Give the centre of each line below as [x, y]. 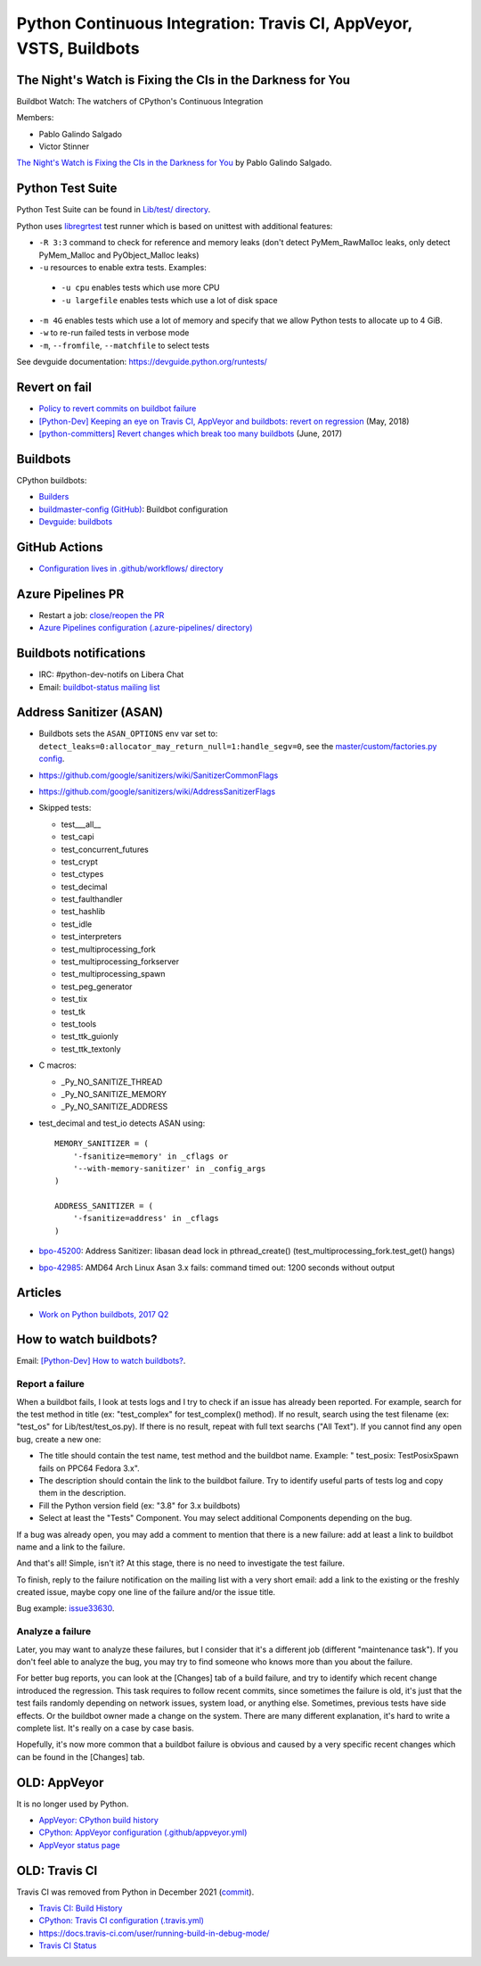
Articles [39, 1293]
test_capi [77, 837]
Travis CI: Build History [81, 1908]
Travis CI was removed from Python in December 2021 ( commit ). [135, 1892]
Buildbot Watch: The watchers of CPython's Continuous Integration [140, 101]
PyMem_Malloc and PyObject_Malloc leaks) [119, 255]
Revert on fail [54, 388]
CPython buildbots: [52, 480]
